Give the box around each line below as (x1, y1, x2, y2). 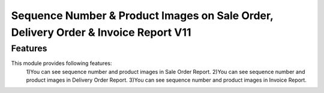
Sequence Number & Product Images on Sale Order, (11, 9, 274, 22)
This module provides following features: (11, 60, 112, 67)
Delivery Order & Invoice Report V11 (11, 26, 191, 39)
